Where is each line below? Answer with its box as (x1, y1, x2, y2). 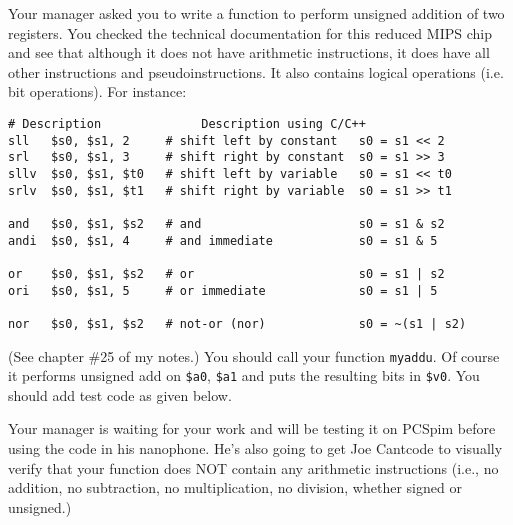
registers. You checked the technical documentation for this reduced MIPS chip (8, 22, 492, 43)
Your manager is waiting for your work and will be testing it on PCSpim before (8, 418, 496, 439)
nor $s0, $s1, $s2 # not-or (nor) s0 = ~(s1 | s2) (8, 316, 467, 331)
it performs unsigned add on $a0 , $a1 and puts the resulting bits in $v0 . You (8, 365, 480, 386)
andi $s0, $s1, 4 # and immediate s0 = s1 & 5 (8, 233, 438, 248)
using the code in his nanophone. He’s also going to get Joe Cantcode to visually (8, 438, 503, 458)
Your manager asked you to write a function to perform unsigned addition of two (8, 3, 505, 23)
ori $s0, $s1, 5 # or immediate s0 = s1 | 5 (8, 283, 438, 298)
